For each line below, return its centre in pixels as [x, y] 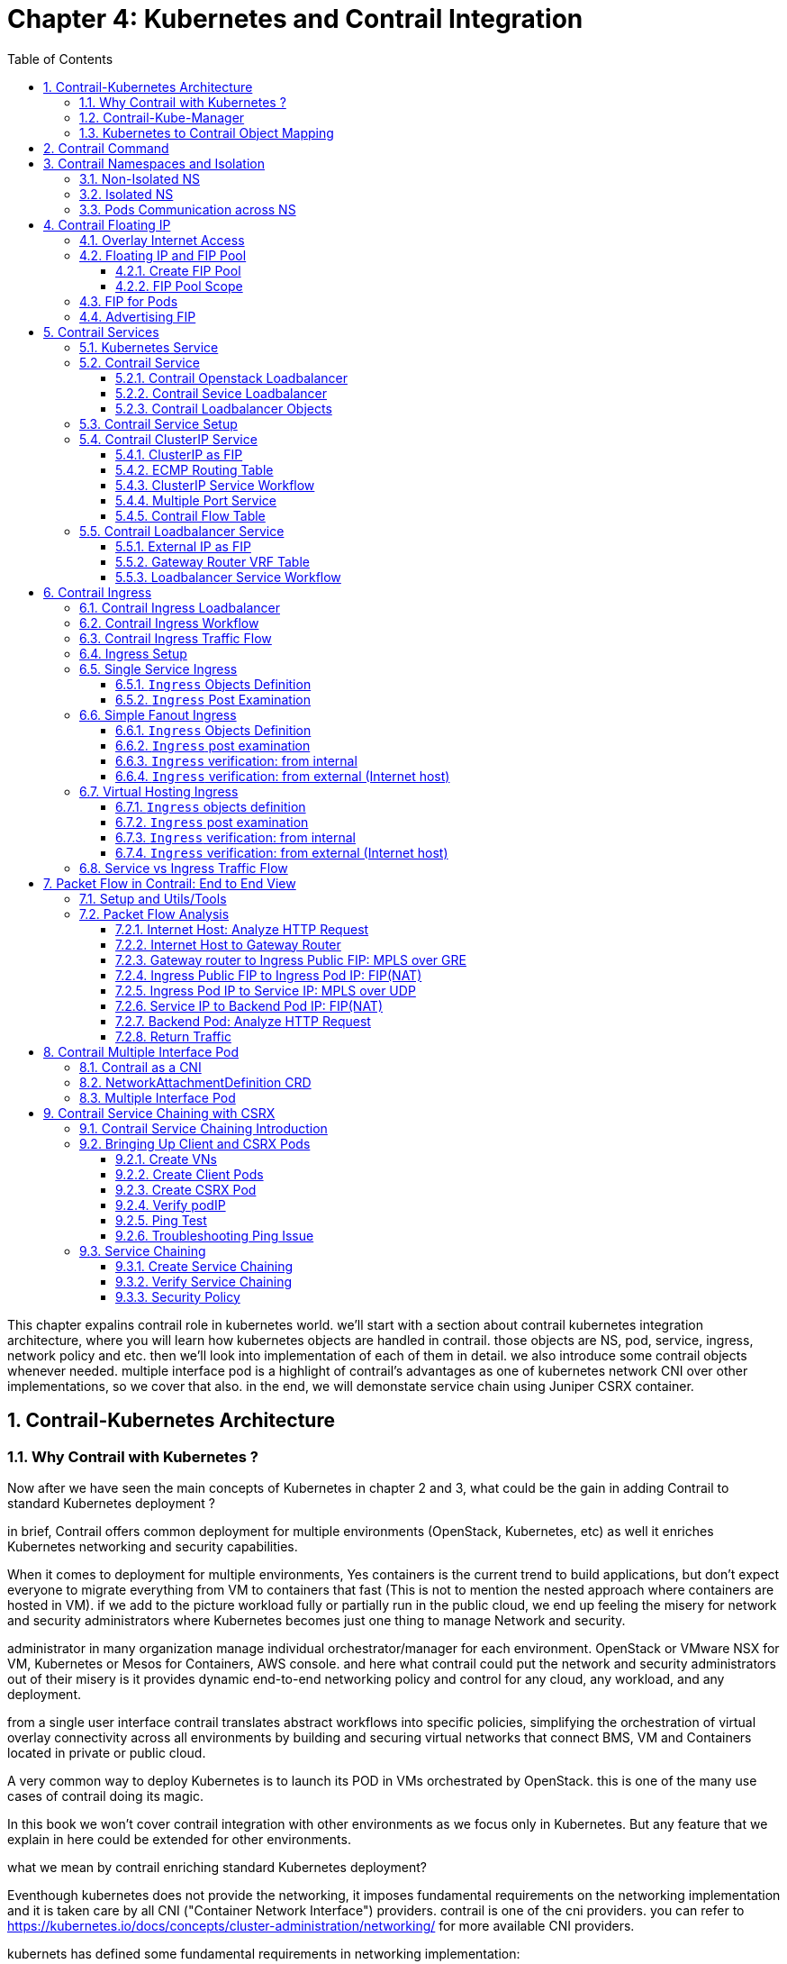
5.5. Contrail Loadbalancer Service [182, 531]
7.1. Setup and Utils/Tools [153, 898]
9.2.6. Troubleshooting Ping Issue [215, 1235]
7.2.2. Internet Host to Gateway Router [228, 944]
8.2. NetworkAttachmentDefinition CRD [195, 1082]
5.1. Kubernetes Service [149, 347]
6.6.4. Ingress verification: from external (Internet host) [283, 776]
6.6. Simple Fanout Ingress [158, 714]
